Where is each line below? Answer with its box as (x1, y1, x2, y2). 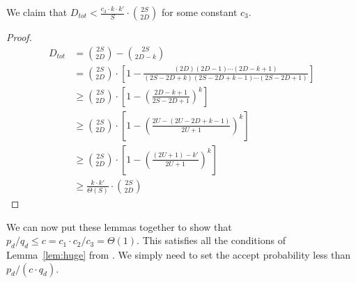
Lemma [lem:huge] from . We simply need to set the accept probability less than (6, 248, 351, 262)
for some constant (162, 5, 238, 19)
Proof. (6, 30, 32, 44)
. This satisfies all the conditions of (137, 233, 286, 248)
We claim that (6, 5, 68, 19)
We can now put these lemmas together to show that (6, 219, 232, 234)
